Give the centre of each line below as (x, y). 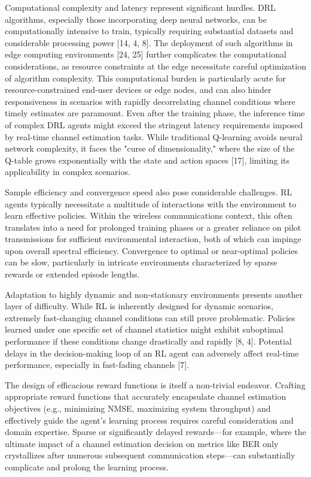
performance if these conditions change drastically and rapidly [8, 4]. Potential (148, 341)
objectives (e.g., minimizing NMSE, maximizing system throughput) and (138, 408)
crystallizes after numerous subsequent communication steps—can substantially (150, 455)
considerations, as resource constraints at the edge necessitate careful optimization (155, 66)
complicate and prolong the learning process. (87, 467)
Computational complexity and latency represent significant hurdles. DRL (140, 7)
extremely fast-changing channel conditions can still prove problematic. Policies (150, 317)
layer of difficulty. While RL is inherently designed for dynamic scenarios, (139, 306)
